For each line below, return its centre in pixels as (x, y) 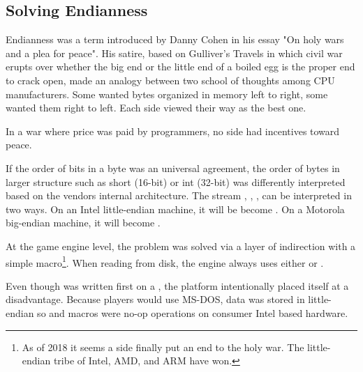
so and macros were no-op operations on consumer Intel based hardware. (193, 312)
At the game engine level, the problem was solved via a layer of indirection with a (181, 246)
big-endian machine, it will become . (83, 223)
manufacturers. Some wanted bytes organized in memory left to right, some (167, 94)
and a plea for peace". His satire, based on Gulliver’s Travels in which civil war (174, 53)
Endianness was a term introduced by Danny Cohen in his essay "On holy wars (175, 39)
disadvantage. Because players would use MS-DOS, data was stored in (155, 299)
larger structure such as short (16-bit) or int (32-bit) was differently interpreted (176, 181)
